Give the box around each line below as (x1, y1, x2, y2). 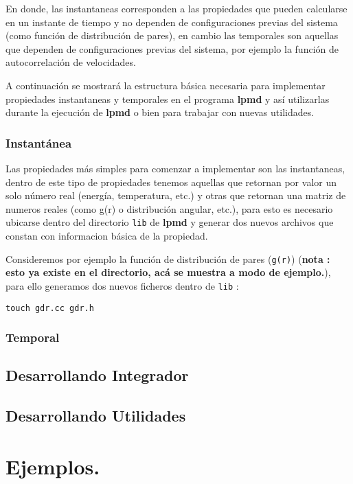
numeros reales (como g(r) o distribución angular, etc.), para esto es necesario (5, 201, 333, 216)
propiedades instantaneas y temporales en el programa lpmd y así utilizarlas (5, 91, 330, 106)
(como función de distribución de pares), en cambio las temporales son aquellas (5, 28, 339, 43)
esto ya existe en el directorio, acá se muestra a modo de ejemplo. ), (5, 265, 331, 279)
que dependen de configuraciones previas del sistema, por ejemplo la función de (5, 41, 339, 56)
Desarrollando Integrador (5, 365, 189, 386)
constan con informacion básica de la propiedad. (5, 229, 208, 242)
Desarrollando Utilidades (5, 405, 186, 426)
